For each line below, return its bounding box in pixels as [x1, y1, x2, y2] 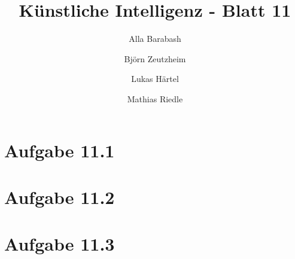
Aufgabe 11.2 [4, 184, 115, 209]
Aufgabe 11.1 [4, 138, 115, 162]
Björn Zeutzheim [124, 52, 186, 65]
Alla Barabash [129, 32, 181, 45]
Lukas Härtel [131, 72, 179, 85]
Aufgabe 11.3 [4, 231, 115, 256]
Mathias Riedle [127, 92, 183, 105]
